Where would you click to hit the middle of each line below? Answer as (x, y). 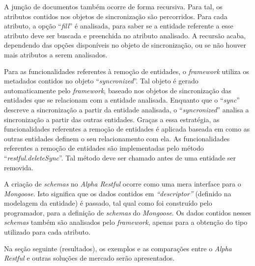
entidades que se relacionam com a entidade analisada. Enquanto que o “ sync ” (122, 100)
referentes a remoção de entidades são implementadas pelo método (104, 148)
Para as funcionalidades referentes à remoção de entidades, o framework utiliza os (127, 71)
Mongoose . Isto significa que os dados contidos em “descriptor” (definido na (118, 193)
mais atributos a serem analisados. (56, 54)
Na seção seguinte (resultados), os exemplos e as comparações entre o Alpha (118, 248)
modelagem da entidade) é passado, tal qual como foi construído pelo (108, 203)
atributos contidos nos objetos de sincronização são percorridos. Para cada (116, 16)
